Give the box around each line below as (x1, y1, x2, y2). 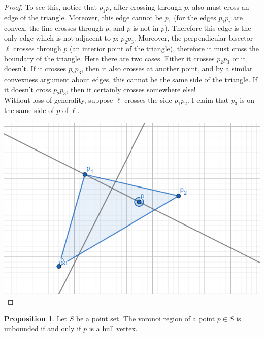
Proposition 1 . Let (4, 313, 68, 324)
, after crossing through (109, 2, 182, 12)
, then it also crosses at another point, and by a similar (81, 63, 253, 74)
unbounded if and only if (4, 323, 81, 333)
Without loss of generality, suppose (4, 94, 113, 105)
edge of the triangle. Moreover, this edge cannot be (4, 12, 163, 22)
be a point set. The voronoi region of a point (76, 313, 215, 324)
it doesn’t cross (4, 84, 51, 94)
